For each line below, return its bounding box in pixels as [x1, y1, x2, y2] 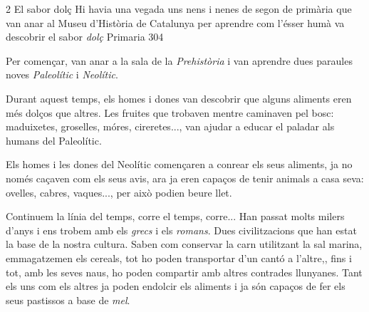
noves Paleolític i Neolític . [6, 67, 118, 82]
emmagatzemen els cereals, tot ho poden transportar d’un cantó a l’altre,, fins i [6, 250, 352, 265]
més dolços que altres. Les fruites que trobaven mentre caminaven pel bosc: [6, 105, 334, 120]
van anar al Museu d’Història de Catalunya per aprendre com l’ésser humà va [6, 15, 345, 30]
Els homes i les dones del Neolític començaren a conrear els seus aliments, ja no [6, 157, 353, 172]
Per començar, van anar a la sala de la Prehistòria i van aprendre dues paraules [6, 53, 353, 68]
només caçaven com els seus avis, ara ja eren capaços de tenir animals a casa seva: [6, 170, 364, 185]
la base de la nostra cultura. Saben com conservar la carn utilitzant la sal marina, [6, 236, 363, 251]
